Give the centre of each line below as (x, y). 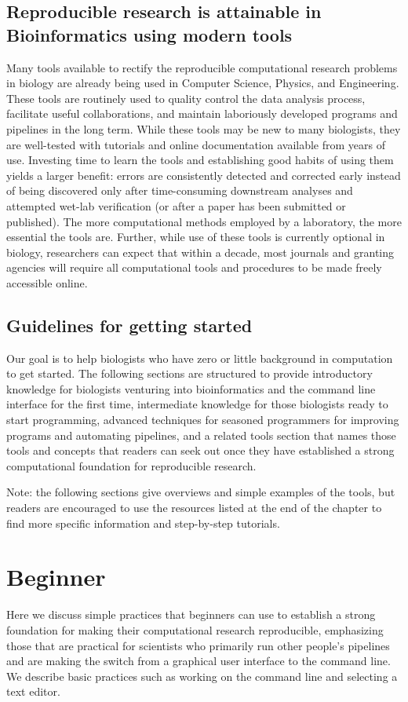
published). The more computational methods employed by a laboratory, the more (204, 221)
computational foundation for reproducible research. (131, 465)
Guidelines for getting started (129, 325)
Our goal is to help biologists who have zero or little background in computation (200, 358)
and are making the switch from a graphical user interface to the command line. (199, 661)
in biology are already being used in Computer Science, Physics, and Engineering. (203, 83)
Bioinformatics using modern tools (149, 34)
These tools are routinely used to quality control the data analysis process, (186, 98)
